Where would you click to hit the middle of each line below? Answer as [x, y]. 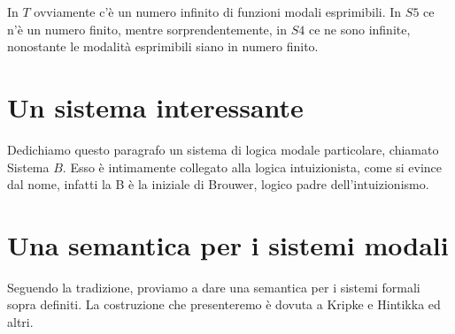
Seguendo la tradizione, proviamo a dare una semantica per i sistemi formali [214, 287]
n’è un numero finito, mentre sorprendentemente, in [147, 29]
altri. [20, 322]
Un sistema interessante [155, 106]
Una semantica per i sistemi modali [228, 244]
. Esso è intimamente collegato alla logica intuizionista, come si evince [252, 167]
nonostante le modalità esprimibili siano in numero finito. [163, 46]
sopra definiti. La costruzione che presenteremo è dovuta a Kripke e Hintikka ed [224, 304]
